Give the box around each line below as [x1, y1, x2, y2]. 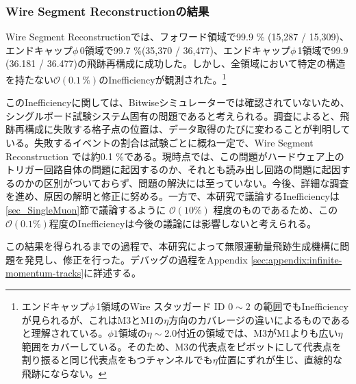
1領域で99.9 [297, 42, 348, 57]
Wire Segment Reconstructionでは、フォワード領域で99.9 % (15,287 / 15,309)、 [5, 29, 349, 44]
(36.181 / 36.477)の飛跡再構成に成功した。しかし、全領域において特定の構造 [5, 56, 346, 71]
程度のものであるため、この [213, 203, 338, 216]
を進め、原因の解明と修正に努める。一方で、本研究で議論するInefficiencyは [5, 189, 340, 203]
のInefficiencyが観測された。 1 [99, 71, 227, 86]
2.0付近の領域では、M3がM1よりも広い [164, 326, 338, 340]
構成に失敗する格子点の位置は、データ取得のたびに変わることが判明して [24, 122, 351, 136]
